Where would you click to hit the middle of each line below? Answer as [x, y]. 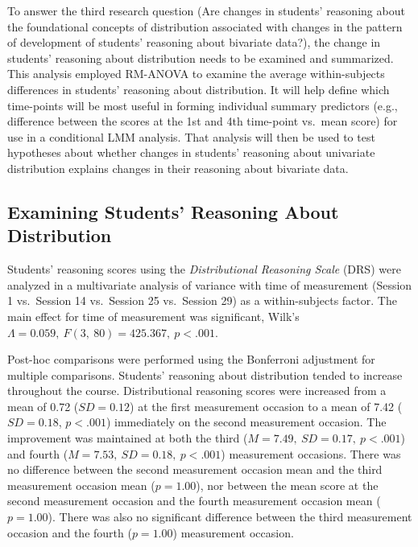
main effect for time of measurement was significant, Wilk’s [153, 316]
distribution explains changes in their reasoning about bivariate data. [178, 168]
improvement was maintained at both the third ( [128, 438]
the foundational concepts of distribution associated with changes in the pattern [205, 26]
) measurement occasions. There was [311, 453]
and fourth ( [38, 453]
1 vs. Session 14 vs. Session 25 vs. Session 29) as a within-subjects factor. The [202, 300]
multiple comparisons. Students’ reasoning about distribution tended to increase [205, 374]
